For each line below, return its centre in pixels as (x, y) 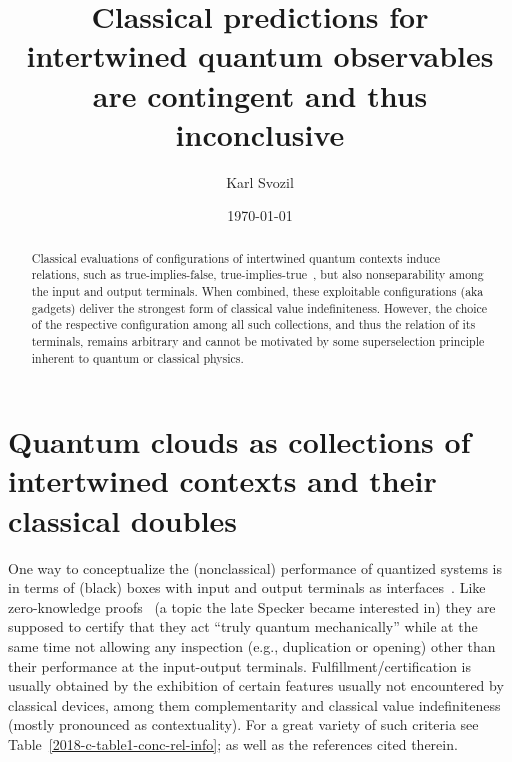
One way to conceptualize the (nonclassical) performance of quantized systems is (255, 567)
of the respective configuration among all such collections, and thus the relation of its (253, 324)
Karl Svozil (260, 181)
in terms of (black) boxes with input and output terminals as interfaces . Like (247, 587)
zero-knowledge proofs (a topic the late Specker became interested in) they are (252, 606)
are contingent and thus (260, 94)
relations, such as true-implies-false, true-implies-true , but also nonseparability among (257, 274)
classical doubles (123, 519)
